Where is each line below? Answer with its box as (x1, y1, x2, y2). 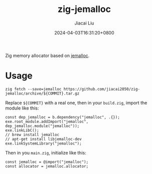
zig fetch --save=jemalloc (5, 86, 62, 91)
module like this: (5, 105, 39, 111)
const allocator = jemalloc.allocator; (5, 163, 89, 168)
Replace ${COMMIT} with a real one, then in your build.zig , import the (5, 99, 147, 105)
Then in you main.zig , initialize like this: (5, 149, 86, 155)
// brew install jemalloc (5, 132, 59, 137)
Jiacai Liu (74, 20, 94, 26)
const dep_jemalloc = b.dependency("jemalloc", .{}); (5, 114, 120, 119)
